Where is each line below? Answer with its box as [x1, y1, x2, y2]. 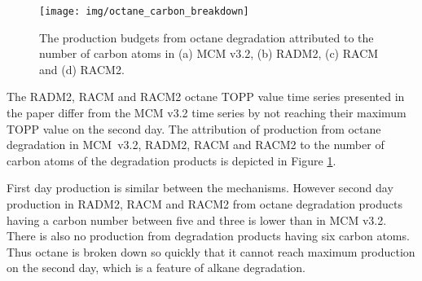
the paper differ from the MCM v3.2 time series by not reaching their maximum [7, 104, 407, 121]
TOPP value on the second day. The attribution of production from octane [7, 120, 381, 137]
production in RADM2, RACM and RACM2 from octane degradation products [7, 195, 403, 212]
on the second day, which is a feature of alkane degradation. [7, 259, 306, 276]
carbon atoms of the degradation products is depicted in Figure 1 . [7, 151, 336, 169]
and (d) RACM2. [39, 60, 125, 77]
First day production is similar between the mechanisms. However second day [7, 179, 393, 196]
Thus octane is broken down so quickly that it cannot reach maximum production [7, 243, 415, 260]
